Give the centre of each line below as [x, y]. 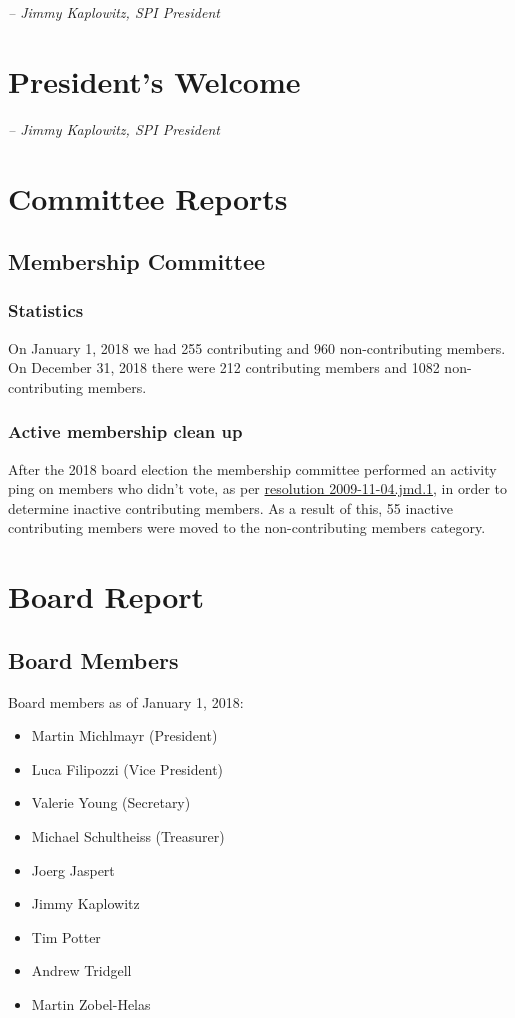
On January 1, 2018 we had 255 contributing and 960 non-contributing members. [257, 347]
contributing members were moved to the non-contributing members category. [247, 527]
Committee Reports [148, 197]
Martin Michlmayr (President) [124, 735]
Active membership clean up [125, 431]
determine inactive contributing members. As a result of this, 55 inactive [230, 507]
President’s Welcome [154, 80]
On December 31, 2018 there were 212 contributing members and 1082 [224, 367]
